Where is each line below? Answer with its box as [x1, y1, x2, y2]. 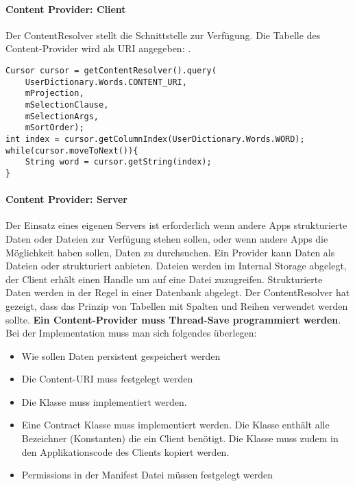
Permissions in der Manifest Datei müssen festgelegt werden [21, 467, 273, 482]
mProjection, [25, 88, 84, 99]
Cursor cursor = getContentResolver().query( [5, 65, 217, 75]
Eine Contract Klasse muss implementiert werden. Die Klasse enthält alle [21, 417, 330, 432]
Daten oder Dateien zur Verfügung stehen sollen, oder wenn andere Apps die [5, 231, 328, 245]
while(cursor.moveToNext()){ [5, 145, 138, 156]
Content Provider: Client [5, 1, 126, 16]
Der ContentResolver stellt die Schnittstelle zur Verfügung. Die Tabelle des [5, 27, 321, 42]
